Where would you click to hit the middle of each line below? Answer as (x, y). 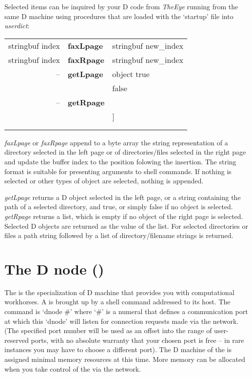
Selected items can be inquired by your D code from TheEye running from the (121, 6)
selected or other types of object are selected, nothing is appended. (104, 181)
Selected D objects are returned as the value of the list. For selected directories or (126, 226)
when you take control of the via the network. (73, 368)
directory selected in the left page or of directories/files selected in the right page (125, 152)
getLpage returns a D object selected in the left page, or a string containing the (123, 197)
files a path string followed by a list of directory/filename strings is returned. (119, 235)
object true (131, 74)
